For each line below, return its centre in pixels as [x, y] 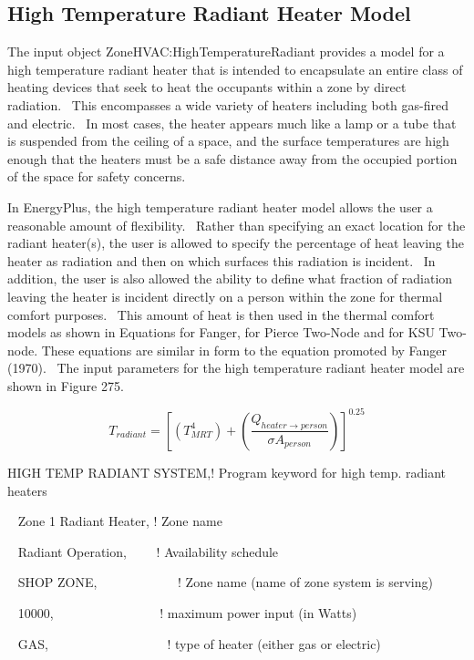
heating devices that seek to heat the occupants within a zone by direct [207, 87]
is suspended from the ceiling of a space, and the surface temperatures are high [228, 141]
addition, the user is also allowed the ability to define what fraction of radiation [230, 278]
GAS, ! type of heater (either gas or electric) [199, 643]
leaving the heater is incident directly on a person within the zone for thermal [225, 296]
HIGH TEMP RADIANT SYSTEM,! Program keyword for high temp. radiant [227, 472]
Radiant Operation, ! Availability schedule [148, 551]
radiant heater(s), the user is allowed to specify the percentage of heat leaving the [236, 243]
